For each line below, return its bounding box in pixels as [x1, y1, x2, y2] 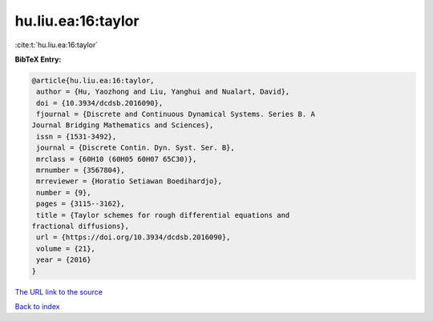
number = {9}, [36, 188, 91, 197]
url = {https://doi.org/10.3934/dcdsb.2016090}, [36, 233, 231, 242]
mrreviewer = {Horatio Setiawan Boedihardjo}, [36, 177, 222, 186]
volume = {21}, [36, 244, 96, 253]
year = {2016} [36, 255, 91, 264]
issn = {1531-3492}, [36, 132, 117, 141]
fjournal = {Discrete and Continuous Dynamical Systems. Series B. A [36, 110, 316, 119]
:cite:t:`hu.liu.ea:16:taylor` [14, 40, 99, 50]
